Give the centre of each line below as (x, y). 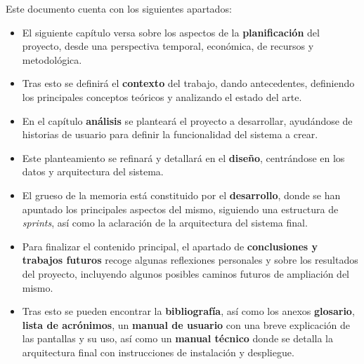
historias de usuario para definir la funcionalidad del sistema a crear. (170, 134)
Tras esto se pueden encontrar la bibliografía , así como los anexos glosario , (188, 311)
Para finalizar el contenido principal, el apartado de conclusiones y (170, 246)
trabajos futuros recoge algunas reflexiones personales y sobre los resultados (190, 260)
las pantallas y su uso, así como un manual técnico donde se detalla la (177, 338)
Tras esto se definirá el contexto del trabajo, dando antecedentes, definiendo (188, 83)
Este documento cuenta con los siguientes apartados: (119, 8)
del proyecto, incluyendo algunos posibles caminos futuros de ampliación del (186, 273)
